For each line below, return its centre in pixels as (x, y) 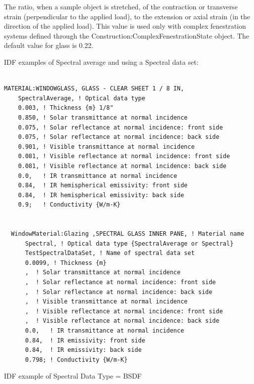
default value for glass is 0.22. (49, 45)
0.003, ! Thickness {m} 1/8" (66, 108)
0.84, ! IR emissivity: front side (85, 340)
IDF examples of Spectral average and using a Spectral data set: (101, 62)
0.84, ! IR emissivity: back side (83, 350)
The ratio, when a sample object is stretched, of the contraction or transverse (121, 6)
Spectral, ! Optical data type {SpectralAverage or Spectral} (129, 243)
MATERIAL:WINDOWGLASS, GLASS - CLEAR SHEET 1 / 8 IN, (94, 89)
